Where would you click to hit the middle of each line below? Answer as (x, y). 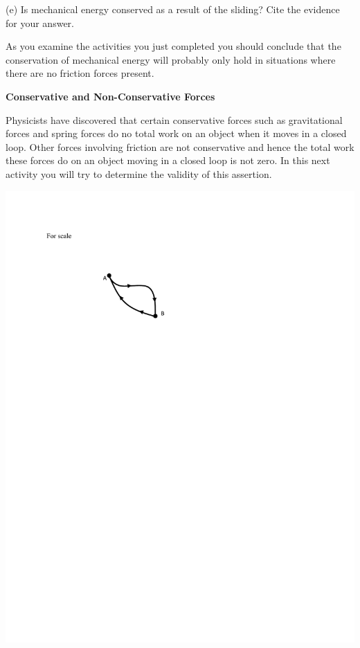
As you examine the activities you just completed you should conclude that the (173, 46)
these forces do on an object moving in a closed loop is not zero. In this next (168, 160)
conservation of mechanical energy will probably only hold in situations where (171, 59)
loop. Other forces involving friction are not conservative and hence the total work (180, 146)
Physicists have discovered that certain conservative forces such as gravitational (174, 119)
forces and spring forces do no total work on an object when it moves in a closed (176, 133)
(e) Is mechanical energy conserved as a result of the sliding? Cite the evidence (173, 9)
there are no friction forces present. (80, 73)
